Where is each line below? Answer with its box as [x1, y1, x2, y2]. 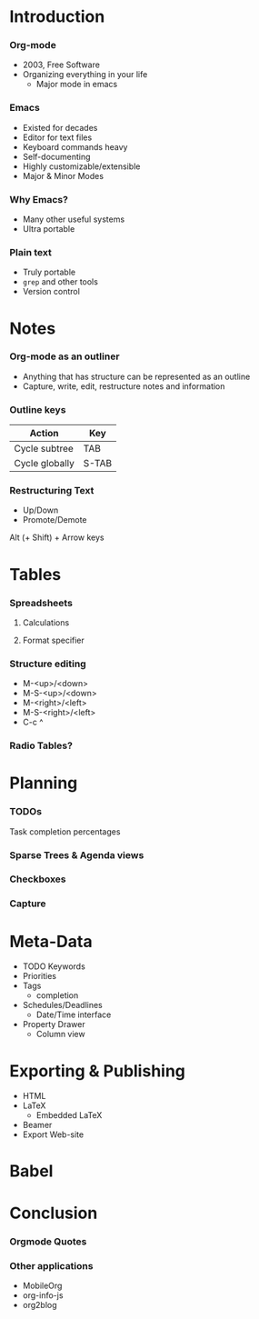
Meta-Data [9, 931, 93, 952]
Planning [9, 773, 78, 794]
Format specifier [22, 635, 85, 645]
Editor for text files [22, 132, 93, 143]
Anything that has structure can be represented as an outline [22, 371, 251, 382]
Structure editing [9, 657, 86, 670]
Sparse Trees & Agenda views [9, 848, 144, 861]
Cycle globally [14, 457, 75, 470]
